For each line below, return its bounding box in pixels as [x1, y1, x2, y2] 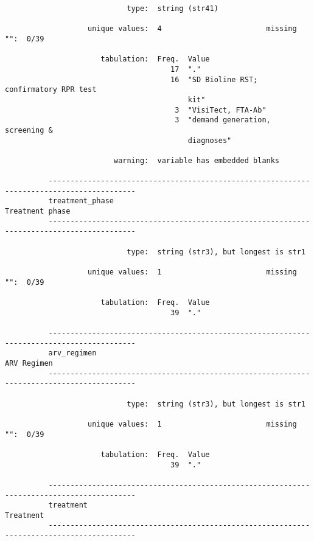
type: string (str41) [127, 4, 218, 13]
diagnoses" [187, 136, 232, 145]
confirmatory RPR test [5, 85, 97, 94]
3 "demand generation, [175, 116, 271, 125]
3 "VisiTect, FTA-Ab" [175, 105, 267, 114]
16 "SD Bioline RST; [170, 75, 258, 84]
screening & [5, 125, 53, 134]
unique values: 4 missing [88, 24, 297, 33]
